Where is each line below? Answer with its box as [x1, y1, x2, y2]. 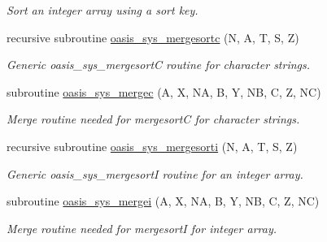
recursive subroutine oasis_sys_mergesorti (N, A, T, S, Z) [7, 137, 298, 154]
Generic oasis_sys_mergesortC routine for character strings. [7, 56, 311, 73]
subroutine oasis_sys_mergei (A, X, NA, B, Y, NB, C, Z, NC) [7, 192, 320, 210]
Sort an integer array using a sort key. [7, 2, 198, 18]
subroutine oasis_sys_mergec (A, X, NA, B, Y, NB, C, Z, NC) [7, 83, 321, 100]
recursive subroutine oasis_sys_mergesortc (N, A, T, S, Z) [7, 28, 299, 45]
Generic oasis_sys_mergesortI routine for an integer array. [7, 165, 303, 182]
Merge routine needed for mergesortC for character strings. [7, 110, 300, 127]
